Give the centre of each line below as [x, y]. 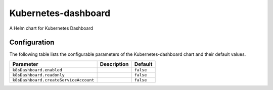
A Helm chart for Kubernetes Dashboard [51, 28]
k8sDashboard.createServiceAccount [53, 80]
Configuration [32, 42]
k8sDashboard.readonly [39, 75]
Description [114, 64]
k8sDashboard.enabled [37, 70]
